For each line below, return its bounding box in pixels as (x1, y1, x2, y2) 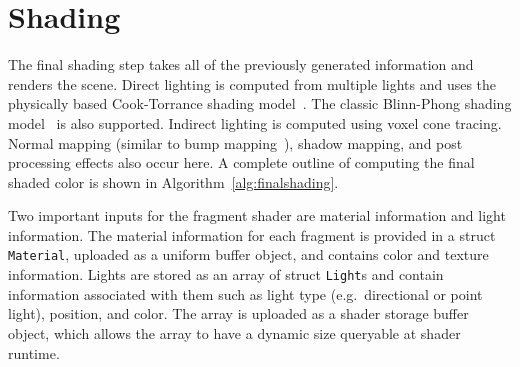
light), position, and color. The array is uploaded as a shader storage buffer (8, 303, 469, 324)
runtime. (8, 342, 60, 363)
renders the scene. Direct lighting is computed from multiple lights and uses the (8, 73, 497, 94)
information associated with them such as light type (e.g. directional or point (8, 283, 483, 304)
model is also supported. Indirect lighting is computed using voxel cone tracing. (8, 112, 502, 133)
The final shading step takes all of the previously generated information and (8, 54, 474, 75)
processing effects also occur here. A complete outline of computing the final (8, 152, 475, 173)
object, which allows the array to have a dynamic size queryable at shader (8, 322, 461, 343)
